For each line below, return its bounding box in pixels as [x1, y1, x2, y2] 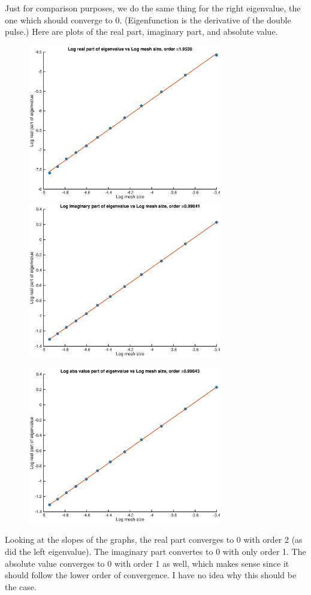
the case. [5, 580, 37, 593]
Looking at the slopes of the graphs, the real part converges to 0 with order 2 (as [5, 533, 303, 546]
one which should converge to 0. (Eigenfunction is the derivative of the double [5, 13, 291, 26]
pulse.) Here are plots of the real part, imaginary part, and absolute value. [5, 25, 278, 38]
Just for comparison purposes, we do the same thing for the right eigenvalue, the [5, 2, 301, 14]
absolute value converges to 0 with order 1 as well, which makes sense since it [5, 557, 289, 569]
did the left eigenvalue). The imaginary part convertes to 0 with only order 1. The [5, 545, 306, 557]
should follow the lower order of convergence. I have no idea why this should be [5, 569, 297, 581]
